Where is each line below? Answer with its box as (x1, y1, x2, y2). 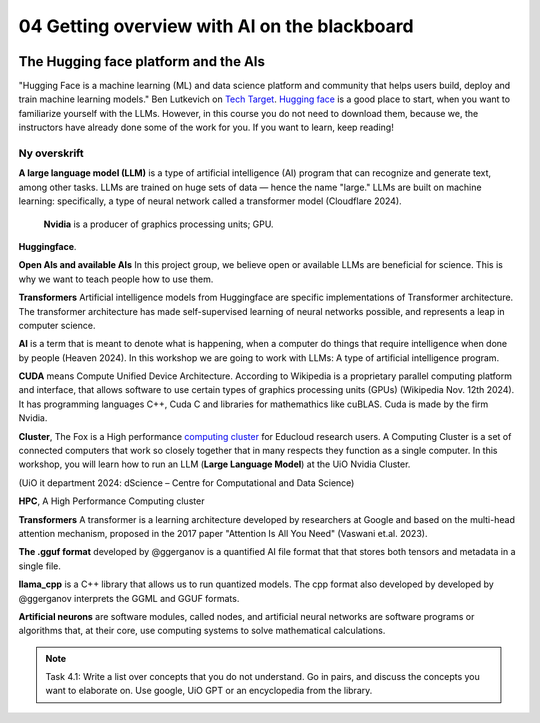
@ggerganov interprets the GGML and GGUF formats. (18, 592, 240, 604)
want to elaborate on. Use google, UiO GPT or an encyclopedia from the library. (45, 685, 373, 697)
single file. (18, 560, 62, 572)
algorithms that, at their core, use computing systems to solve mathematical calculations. (18, 625, 386, 637)
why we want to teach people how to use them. (18, 273, 214, 285)
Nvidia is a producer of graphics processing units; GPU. (43, 218, 274, 230)
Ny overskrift (18, 146, 84, 160)
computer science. (18, 319, 96, 331)
